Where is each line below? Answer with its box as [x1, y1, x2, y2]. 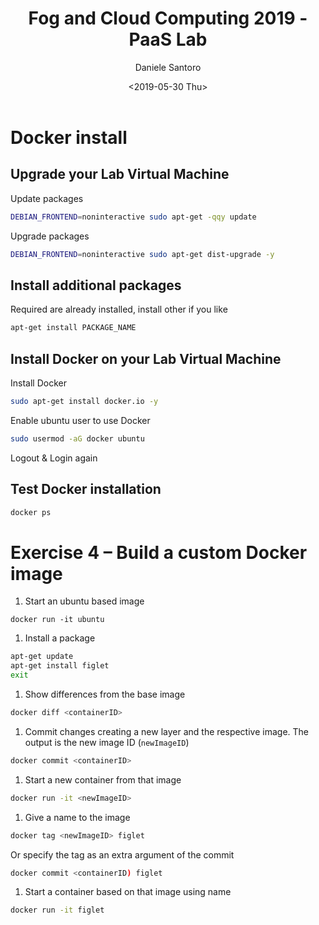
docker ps [10, 507, 52, 517]
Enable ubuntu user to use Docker [10, 414, 151, 426]
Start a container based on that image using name [24, 886, 232, 898]
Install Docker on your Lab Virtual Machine [10, 350, 282, 367]
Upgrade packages [10, 230, 90, 242]
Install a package [24, 632, 96, 644]
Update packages [10, 192, 84, 204]
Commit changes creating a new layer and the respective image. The [24, 725, 309, 737]
